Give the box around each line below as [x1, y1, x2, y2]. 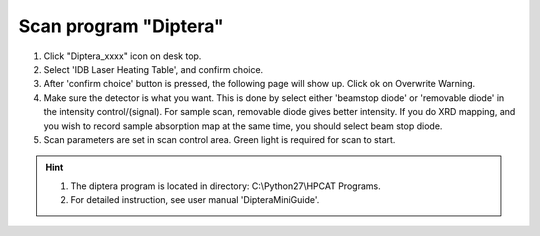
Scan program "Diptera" [18, 15, 224, 37]
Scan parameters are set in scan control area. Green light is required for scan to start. [43, 133, 396, 145]
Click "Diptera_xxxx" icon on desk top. [43, 50, 202, 62]
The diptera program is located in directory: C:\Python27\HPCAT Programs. [70, 180, 381, 192]
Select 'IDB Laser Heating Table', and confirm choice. [43, 63, 264, 75]
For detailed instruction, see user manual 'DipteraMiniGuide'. [70, 194, 320, 206]
